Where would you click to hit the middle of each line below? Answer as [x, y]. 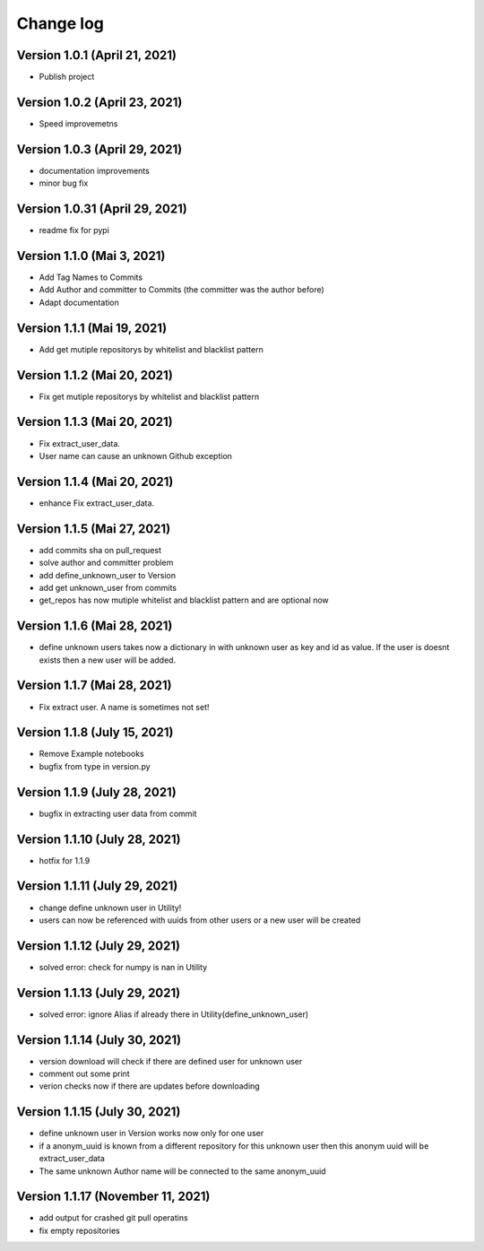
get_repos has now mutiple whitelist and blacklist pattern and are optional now [184, 600]
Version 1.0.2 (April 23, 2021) [99, 102]
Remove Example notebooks [91, 754]
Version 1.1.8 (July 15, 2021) [95, 732]
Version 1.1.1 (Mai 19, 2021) [92, 328]
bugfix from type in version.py [95, 766]
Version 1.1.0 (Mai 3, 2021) [91, 256]
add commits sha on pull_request [100, 550]
